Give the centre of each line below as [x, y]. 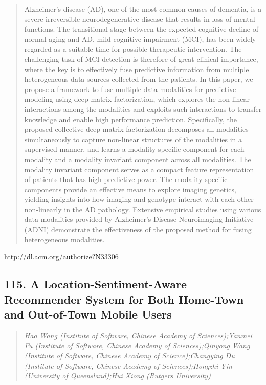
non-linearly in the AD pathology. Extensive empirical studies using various [143, 209]
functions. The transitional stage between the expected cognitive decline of [141, 29]
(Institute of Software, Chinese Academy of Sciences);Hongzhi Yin [128, 365]
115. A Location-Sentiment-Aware [96, 284]
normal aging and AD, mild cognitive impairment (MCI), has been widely [140, 39]
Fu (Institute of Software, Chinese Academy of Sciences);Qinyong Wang [137, 345]
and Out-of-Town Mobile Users [88, 314]
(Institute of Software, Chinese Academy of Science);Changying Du [129, 356]
